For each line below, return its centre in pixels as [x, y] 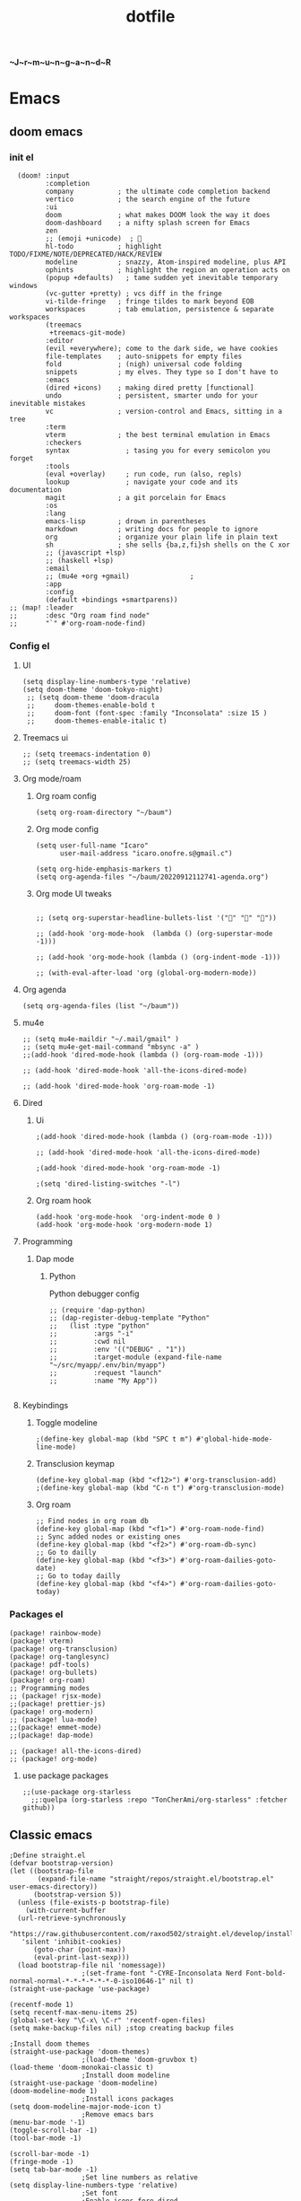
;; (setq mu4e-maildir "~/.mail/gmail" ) [100, 1039]
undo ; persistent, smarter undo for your [151, 396]
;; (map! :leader [42, 608]
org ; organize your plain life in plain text [162, 537]
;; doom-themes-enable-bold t [91, 706]
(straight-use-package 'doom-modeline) [84, 2083]
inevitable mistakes [48, 404]
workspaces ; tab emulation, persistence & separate [160, 310]
